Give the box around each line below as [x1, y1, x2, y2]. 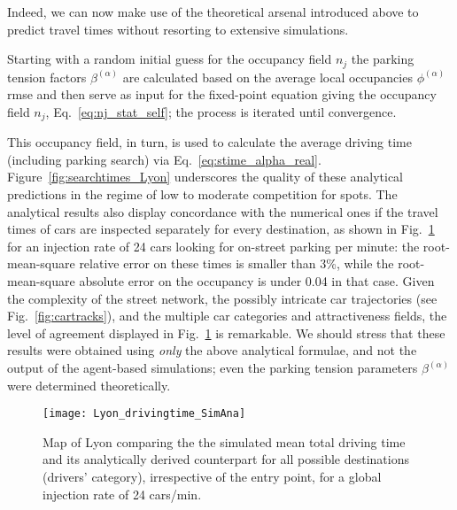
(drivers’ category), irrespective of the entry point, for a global [43, 467, 382, 486]
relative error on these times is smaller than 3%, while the [79, 254, 394, 273]
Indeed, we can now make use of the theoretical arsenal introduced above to [7, 3, 419, 20]
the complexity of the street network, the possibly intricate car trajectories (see [7, 289, 438, 307]
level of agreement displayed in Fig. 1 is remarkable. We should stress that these [7, 323, 445, 342]
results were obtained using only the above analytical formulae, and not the [7, 341, 417, 359]
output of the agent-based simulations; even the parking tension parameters [7, 359, 418, 376]
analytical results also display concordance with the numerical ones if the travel [7, 202, 438, 220]
